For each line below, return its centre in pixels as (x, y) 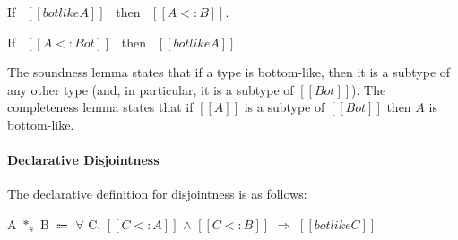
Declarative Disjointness (83, 160)
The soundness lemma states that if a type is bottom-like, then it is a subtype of (229, 72)
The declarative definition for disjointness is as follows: (157, 194)
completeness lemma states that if (100, 107)
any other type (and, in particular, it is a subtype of (151, 89)
